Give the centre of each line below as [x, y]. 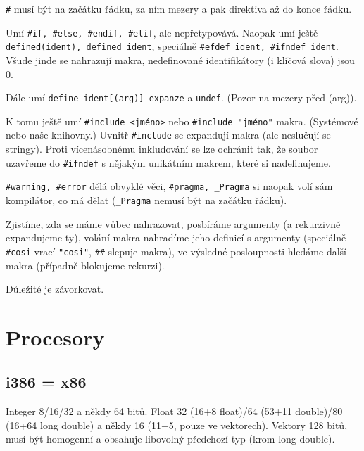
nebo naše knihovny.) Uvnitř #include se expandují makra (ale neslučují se [168, 135]
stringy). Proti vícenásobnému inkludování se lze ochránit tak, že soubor [162, 149]
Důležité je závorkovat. [55, 289]
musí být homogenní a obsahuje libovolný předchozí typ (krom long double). [170, 439]
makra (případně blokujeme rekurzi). [85, 265]
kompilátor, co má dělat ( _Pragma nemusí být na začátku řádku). [146, 200]
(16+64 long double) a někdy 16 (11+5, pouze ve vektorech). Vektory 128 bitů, [177, 425]
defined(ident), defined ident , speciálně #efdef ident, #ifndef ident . [172, 46]
